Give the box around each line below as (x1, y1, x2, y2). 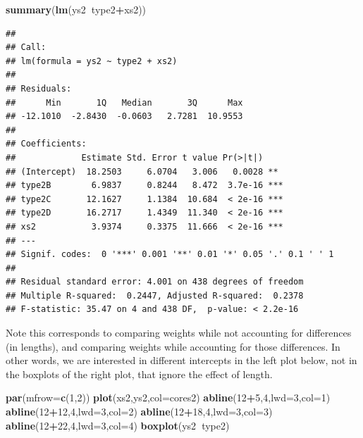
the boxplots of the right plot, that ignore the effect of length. (6, 366, 273, 381)
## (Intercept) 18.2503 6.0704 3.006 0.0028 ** (6, 166, 278, 177)
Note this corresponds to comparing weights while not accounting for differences (6, 325, 352, 340)
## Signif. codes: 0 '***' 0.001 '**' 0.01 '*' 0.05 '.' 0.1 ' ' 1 (6, 249, 334, 260)
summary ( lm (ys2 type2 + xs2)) (6, 2, 147, 16)
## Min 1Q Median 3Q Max (6, 97, 243, 108)
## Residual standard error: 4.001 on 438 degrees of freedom (6, 277, 304, 287)
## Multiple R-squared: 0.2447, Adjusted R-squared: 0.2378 (6, 290, 304, 301)
